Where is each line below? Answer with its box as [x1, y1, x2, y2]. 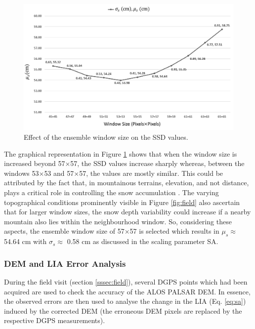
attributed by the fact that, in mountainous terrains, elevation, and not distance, [4, 177, 249, 188]
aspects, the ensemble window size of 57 [4, 226, 125, 236]
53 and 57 [44, 167, 74, 178]
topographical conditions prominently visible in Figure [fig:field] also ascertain [4, 197, 240, 207]
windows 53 [4, 167, 39, 178]
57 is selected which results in [129, 226, 219, 236]
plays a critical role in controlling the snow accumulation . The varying [4, 187, 219, 198]
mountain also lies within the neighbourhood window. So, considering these [4, 216, 232, 226]
